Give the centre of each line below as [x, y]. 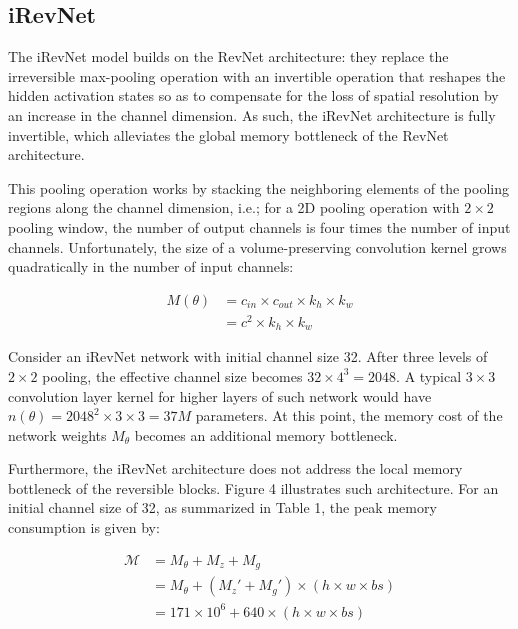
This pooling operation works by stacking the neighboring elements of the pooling [258, 187]
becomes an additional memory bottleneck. [266, 434]
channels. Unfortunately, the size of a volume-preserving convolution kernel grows [257, 246]
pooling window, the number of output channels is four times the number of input [259, 226]
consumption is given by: [84, 527]
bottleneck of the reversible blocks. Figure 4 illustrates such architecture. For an [253, 487]
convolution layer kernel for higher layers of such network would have [220, 395]
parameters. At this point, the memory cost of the [349, 415]
